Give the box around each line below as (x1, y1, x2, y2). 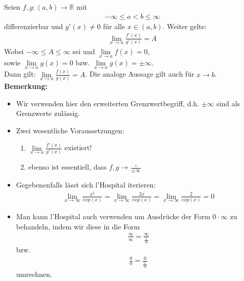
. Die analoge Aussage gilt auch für (85, 68, 195, 79)
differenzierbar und (4, 20, 63, 31)
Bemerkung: (4, 81, 48, 91)
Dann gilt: (4, 68, 36, 79)
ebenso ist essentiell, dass (28, 161, 107, 172)
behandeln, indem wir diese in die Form (16, 221, 140, 231)
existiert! (64, 142, 92, 153)
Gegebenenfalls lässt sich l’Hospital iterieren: (16, 179, 156, 190)
